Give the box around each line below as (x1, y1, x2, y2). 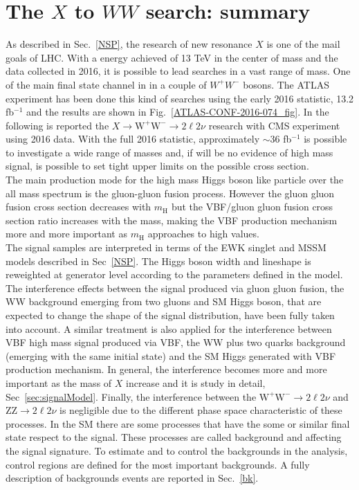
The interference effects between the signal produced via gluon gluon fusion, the (6, 280, 344, 295)
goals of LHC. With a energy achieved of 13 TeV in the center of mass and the (6, 50, 338, 64)
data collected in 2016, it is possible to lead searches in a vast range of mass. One (6, 64, 351, 78)
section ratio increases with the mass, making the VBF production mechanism (6, 212, 338, 227)
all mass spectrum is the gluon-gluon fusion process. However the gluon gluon (6, 185, 335, 200)
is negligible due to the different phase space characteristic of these (59, 403, 342, 417)
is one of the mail (266, 37, 340, 51)
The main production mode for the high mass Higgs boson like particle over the (6, 172, 344, 187)
